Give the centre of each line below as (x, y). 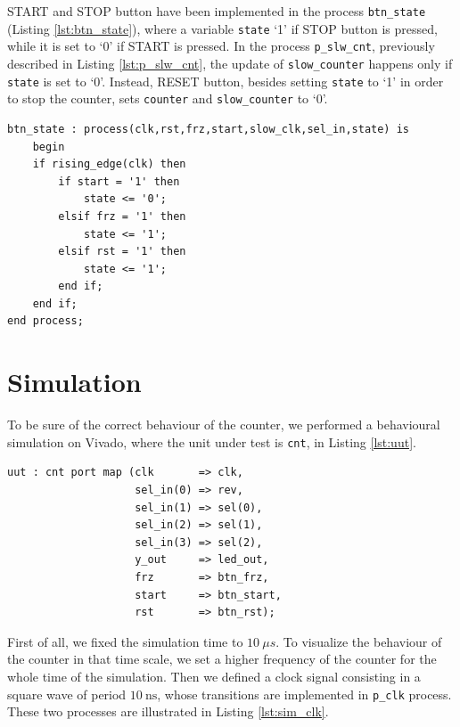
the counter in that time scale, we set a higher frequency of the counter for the (222, 659)
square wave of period (67, 694)
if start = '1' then (119, 181)
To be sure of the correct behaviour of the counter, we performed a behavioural (224, 425)
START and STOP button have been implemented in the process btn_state (217, 11)
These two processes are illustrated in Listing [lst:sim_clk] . (168, 711)
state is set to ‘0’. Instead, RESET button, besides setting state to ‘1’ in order (226, 81)
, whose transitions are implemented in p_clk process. (304, 694)
